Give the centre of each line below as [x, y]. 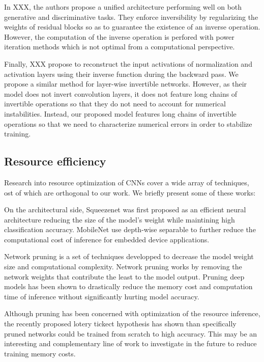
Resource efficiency [55, 161]
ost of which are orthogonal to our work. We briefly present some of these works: [130, 192]
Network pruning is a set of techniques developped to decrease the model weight [129, 256]
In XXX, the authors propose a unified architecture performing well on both [123, 7]
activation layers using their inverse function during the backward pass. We [121, 74]
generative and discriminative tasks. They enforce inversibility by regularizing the [131, 17]
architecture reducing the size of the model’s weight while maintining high [120, 219]
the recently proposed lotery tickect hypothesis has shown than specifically [120, 324]
